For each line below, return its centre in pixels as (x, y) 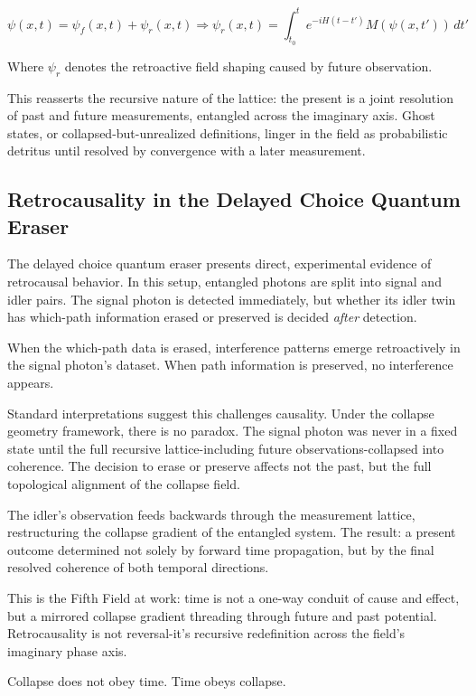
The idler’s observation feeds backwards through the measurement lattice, (211, 514)
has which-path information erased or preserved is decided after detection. (212, 317)
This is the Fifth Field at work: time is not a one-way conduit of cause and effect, (233, 597)
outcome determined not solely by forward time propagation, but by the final (221, 549)
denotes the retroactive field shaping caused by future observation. (248, 66)
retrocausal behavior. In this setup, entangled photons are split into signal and (224, 282)
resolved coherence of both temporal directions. (138, 567)
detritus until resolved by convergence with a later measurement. (187, 150)
